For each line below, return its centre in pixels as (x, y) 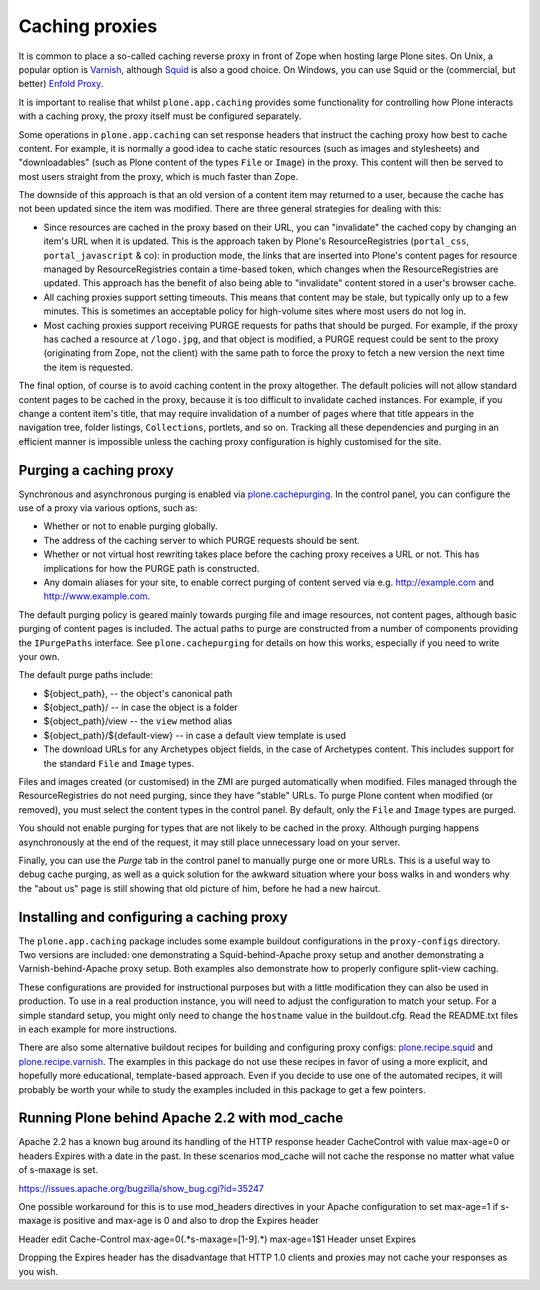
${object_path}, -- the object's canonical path (138, 693)
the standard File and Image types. (119, 763)
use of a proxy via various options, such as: (108, 508)
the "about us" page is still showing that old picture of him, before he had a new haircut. (199, 888)
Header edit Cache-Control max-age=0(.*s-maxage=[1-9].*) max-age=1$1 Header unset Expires (217, 1239)
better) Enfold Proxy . (61, 84)
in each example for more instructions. (98, 1029)
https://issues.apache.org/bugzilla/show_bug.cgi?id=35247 (141, 1188)
